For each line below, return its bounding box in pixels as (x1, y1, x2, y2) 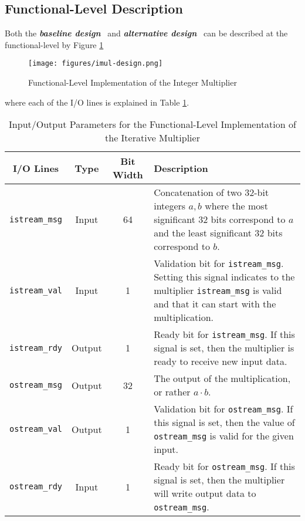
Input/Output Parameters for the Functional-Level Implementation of (9, 117, 296, 131)
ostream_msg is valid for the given (154, 429, 294, 443)
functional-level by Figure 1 (5, 38, 104, 50)
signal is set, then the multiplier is (154, 341, 294, 355)
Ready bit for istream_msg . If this (154, 327, 295, 341)
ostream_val (9, 424, 63, 434)
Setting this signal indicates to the (154, 270, 295, 284)
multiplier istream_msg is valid (154, 283, 282, 297)
